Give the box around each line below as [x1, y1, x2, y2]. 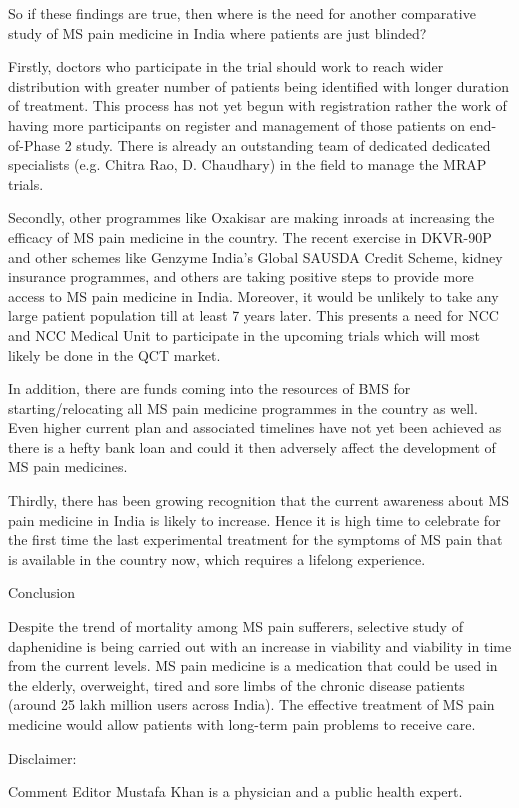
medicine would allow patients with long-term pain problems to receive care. [8, 714, 476, 734]
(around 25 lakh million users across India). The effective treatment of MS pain [8, 694, 495, 715]
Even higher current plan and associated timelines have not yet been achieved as [8, 417, 502, 438]
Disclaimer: [8, 747, 77, 768]
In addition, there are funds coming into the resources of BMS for [8, 378, 411, 399]
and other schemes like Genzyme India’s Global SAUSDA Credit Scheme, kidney [8, 246, 503, 267]
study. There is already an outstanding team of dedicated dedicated [76, 134, 491, 155]
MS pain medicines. [8, 456, 128, 477]
